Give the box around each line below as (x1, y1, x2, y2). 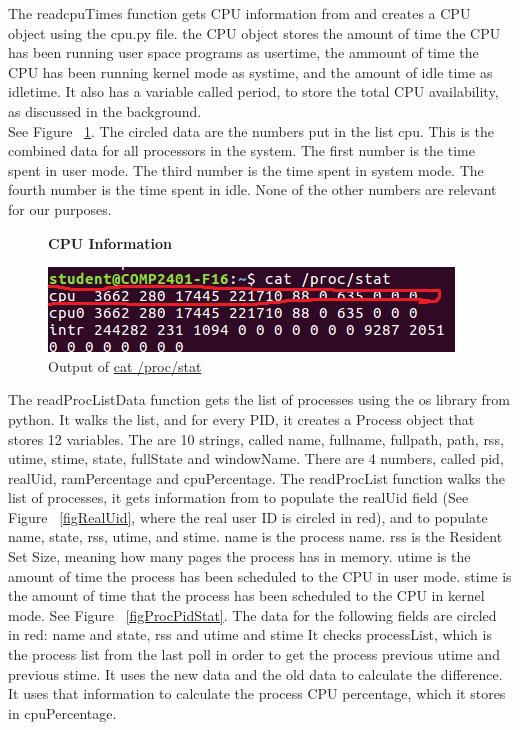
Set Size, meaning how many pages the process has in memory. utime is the (8, 546, 471, 567)
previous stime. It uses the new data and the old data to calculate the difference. (8, 663, 503, 684)
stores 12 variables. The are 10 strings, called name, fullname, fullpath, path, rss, (8, 428, 504, 449)
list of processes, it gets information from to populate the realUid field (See (8, 487, 469, 508)
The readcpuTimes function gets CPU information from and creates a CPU (8, 3, 471, 23)
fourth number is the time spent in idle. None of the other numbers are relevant (8, 179, 497, 200)
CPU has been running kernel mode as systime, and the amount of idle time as (8, 61, 493, 82)
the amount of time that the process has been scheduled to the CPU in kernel (8, 585, 485, 606)
